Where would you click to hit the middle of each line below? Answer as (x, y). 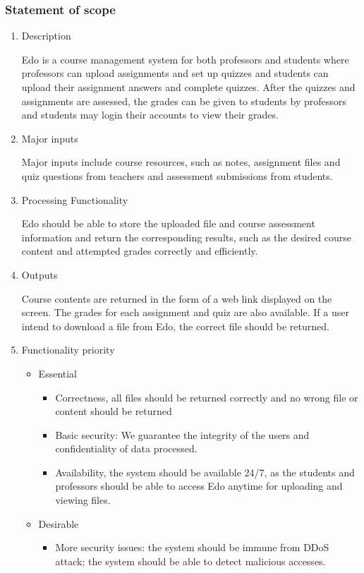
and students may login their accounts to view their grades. (150, 115)
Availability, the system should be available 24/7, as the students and (205, 472)
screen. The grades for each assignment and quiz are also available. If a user (185, 312)
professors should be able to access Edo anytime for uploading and (199, 486)
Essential (57, 373)
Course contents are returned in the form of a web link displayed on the (177, 298)
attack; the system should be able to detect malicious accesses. (190, 561)
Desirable (59, 523)
